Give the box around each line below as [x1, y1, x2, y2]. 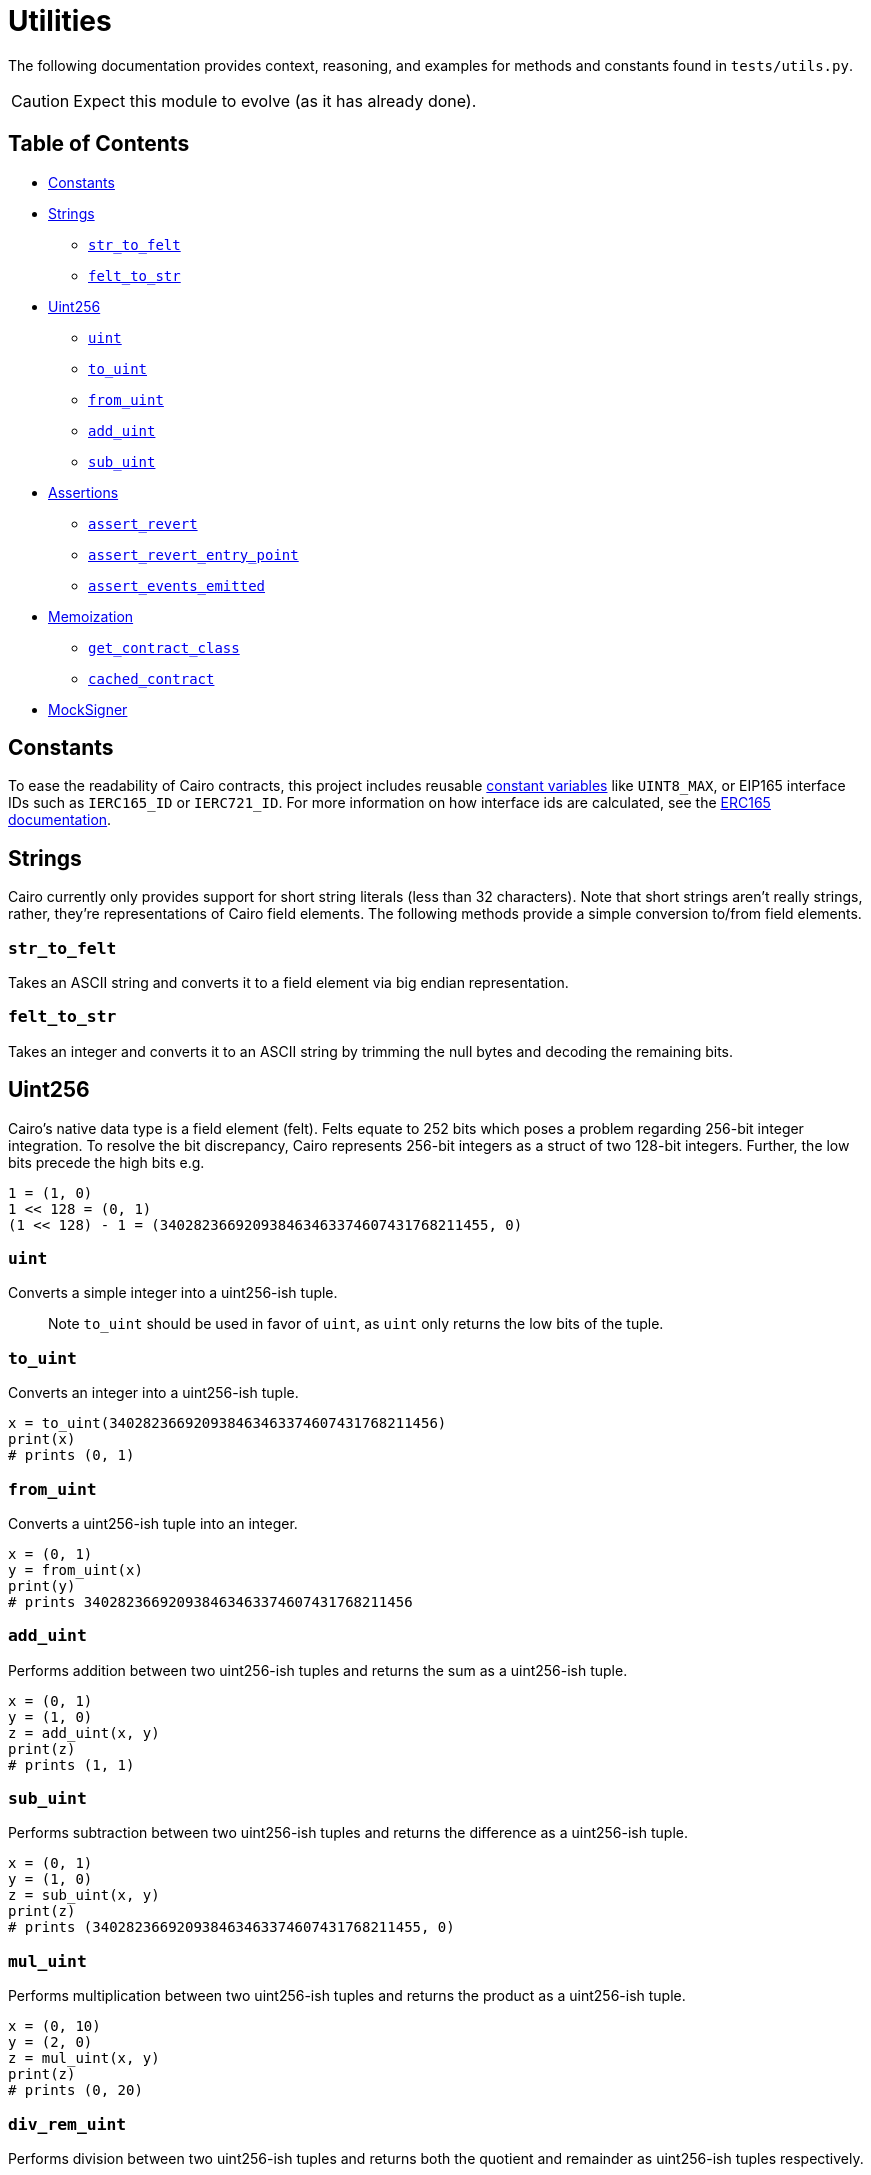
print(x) [8, 1431, 76, 1448]
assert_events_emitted [88, 577, 266, 594]
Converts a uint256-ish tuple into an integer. [8, 1514, 298, 1532]
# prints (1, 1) [8, 1756, 135, 1773]
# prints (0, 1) [8, 1447, 135, 1464]
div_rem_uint [8, 2114, 127, 2134]
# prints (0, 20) [8, 2082, 143, 2099]
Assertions [48, 483, 119, 501]
